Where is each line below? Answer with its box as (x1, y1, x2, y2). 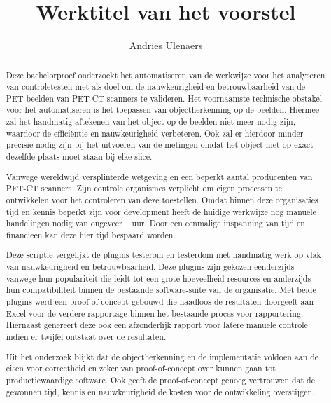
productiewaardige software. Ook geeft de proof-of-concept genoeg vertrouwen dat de (6, 374, 315, 385)
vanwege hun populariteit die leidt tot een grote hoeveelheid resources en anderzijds (6, 272, 311, 284)
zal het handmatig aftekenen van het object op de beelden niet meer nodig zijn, (6, 116, 296, 128)
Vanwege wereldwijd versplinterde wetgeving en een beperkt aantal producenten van (6, 170, 313, 182)
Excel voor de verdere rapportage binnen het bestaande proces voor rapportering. (6, 307, 304, 319)
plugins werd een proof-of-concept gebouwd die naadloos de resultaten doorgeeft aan (6, 296, 314, 308)
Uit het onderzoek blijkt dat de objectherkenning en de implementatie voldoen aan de (6, 350, 319, 362)
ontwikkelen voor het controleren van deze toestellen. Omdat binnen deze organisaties (6, 193, 318, 205)
